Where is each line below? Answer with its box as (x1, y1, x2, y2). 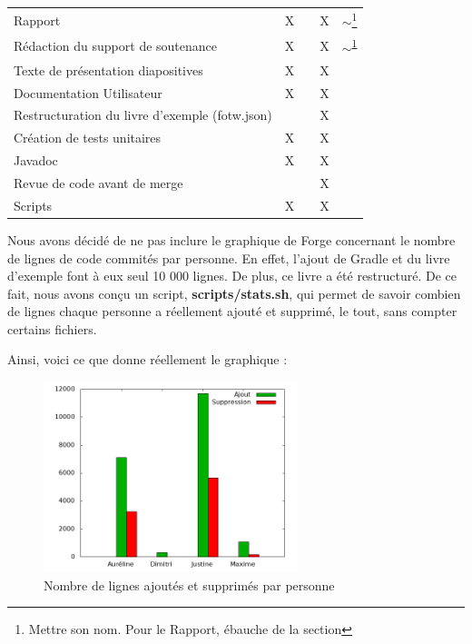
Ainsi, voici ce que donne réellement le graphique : (7, 350, 288, 369)
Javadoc (14, 151, 58, 170)
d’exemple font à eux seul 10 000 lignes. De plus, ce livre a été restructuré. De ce (7, 266, 457, 285)
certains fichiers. (7, 319, 97, 338)
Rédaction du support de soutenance (14, 36, 218, 55)
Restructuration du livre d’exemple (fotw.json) (14, 105, 272, 124)
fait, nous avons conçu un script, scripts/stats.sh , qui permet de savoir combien (7, 283, 461, 302)
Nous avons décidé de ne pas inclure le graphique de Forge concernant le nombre (7, 230, 456, 249)
